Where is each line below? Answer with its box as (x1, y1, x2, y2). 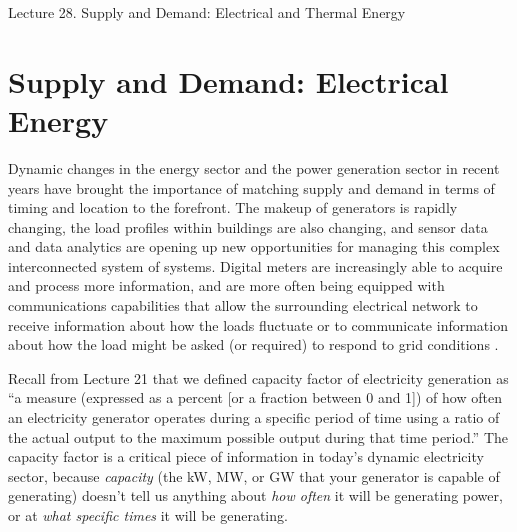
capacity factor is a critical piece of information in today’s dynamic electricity (8, 446, 484, 467)
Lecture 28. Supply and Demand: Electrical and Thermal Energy (8, 2, 406, 22)
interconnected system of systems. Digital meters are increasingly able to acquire (8, 255, 503, 276)
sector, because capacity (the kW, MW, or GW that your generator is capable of (8, 465, 500, 486)
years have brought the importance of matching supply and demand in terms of (8, 177, 495, 198)
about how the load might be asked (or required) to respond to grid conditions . (8, 334, 499, 355)
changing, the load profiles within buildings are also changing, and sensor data (8, 216, 488, 237)
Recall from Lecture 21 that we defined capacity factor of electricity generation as (8, 367, 509, 388)
